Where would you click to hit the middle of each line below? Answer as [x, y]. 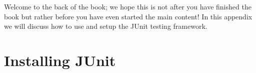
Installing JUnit [60, 60]
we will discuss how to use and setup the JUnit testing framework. [106, 26]
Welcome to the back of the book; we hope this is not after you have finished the [128, 6]
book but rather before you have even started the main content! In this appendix [128, 16]
